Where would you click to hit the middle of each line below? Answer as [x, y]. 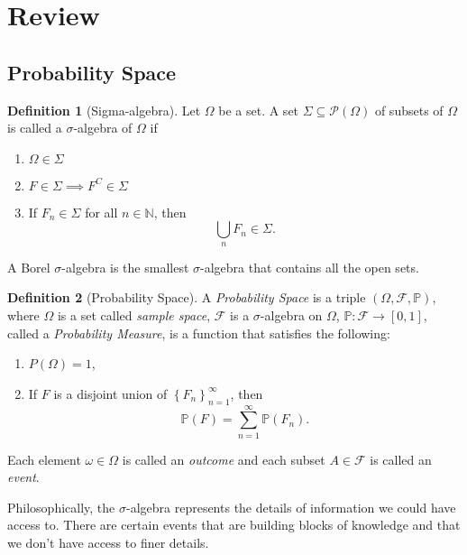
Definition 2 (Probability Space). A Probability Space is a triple [187, 297]
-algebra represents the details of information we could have [291, 507]
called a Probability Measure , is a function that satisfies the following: [199, 333]
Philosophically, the [61, 507]
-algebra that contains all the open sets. [310, 267]
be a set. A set [259, 110]
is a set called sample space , [134, 314]
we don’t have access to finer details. [108, 543]
